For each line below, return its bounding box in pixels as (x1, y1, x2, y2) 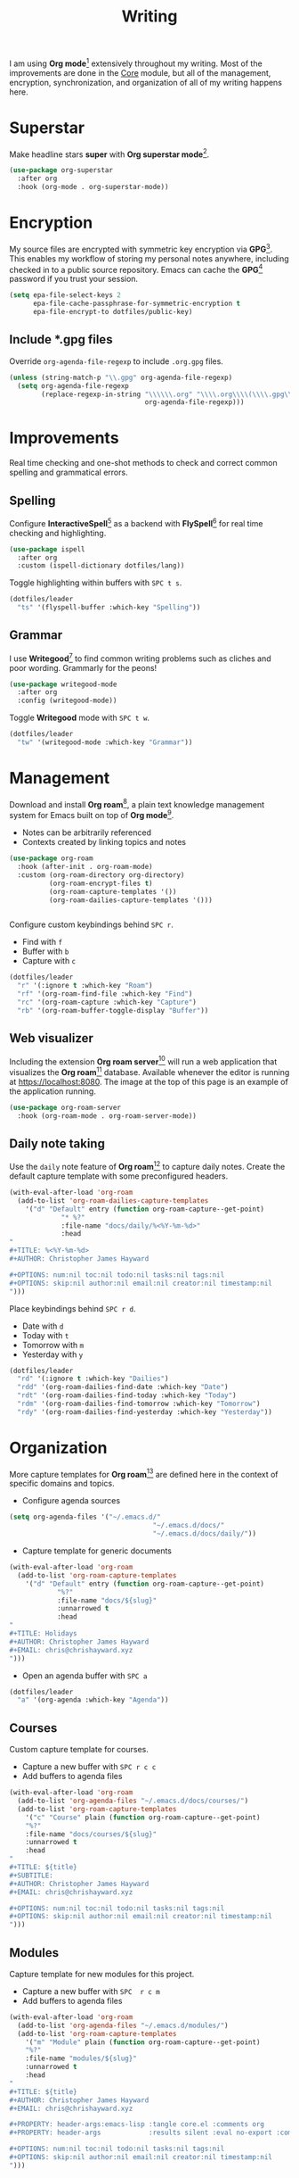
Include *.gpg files (9, 332, 113, 347)
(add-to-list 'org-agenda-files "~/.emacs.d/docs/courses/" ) (17, 1796, 249, 1805)
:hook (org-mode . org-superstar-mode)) (17, 183, 169, 192)
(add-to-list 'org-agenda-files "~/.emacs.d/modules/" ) (17, 2021, 229, 2030)
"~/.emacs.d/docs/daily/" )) (152, 1529, 256, 1538)
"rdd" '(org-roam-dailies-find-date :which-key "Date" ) (17, 1383, 229, 1392)
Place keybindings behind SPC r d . (9, 1303, 136, 1313)
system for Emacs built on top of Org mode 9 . (9, 808, 174, 821)
